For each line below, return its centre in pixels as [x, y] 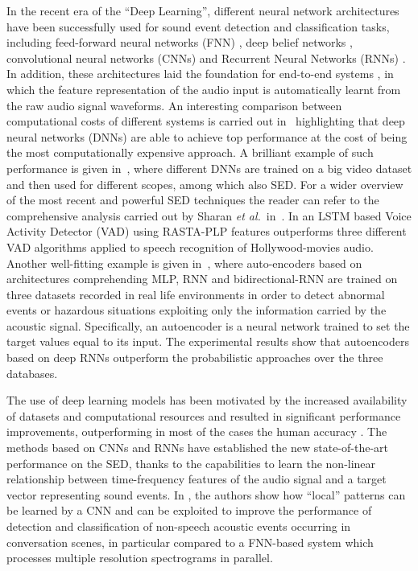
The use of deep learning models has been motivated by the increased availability [207, 400]
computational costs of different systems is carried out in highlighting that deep [206, 121]
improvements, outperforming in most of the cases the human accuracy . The [197, 431]
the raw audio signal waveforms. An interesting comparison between [174, 105]
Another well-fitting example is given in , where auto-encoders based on [184, 263]
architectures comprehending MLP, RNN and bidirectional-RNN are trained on [202, 279]
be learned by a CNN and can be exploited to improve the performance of [189, 510]
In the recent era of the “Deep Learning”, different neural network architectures [203, 10]
